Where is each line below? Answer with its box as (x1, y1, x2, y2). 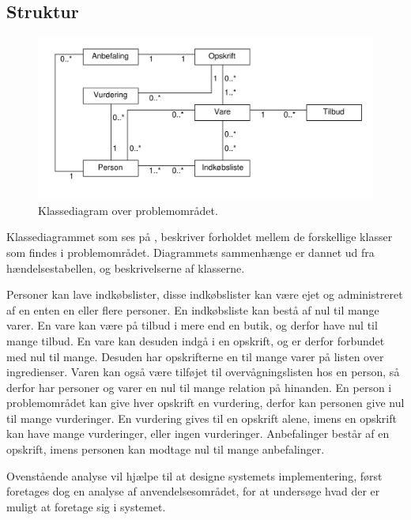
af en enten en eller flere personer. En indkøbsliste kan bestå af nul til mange (6, 301, 379, 318)
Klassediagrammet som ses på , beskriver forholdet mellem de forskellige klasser (6, 228, 393, 245)
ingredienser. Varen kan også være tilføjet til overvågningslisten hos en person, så (6, 364, 400, 380)
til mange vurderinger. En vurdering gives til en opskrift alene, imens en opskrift (6, 409, 397, 426)
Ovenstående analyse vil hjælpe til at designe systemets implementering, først (6, 467, 383, 484)
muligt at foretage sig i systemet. (6, 498, 166, 514)
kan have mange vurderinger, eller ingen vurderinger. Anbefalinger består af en (6, 425, 390, 442)
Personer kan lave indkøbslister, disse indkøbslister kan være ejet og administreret (6, 286, 403, 303)
